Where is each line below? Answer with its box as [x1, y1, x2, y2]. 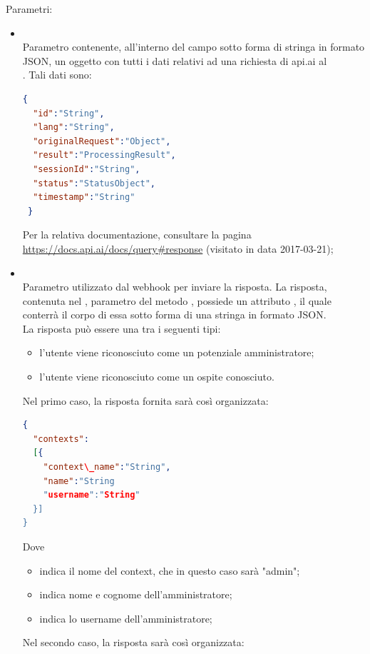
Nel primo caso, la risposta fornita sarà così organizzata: [22, 393, 269, 408]
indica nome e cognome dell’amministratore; [39, 587, 232, 602]
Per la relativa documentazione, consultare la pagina [22, 227, 252, 242]
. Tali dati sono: [22, 67, 92, 82]
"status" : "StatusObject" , [33, 178, 155, 188]
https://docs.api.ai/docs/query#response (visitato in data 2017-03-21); [22, 241, 334, 256]
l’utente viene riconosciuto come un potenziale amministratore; [39, 345, 314, 360]
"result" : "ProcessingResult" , [33, 150, 176, 161]
